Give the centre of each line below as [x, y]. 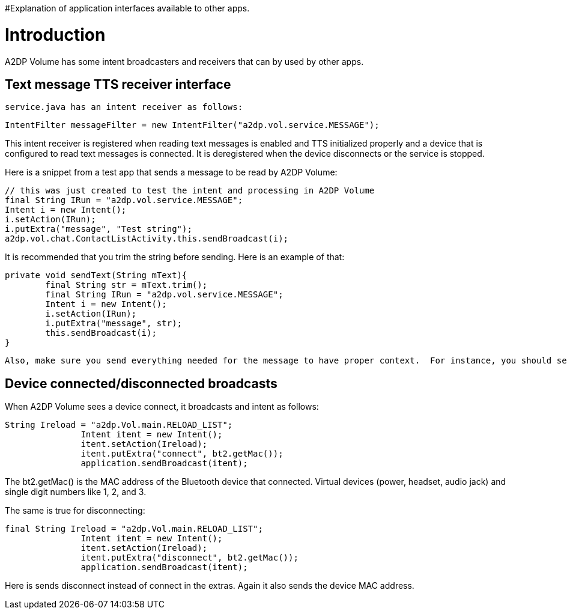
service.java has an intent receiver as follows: [124, 107]
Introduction [55, 35]
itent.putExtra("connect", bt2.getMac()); [182, 454]
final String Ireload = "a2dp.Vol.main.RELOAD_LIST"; [134, 529]
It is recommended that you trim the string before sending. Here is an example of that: [175, 257]
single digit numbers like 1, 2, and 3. [76, 492]
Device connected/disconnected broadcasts [141, 383]
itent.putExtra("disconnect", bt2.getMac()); [190, 558]
